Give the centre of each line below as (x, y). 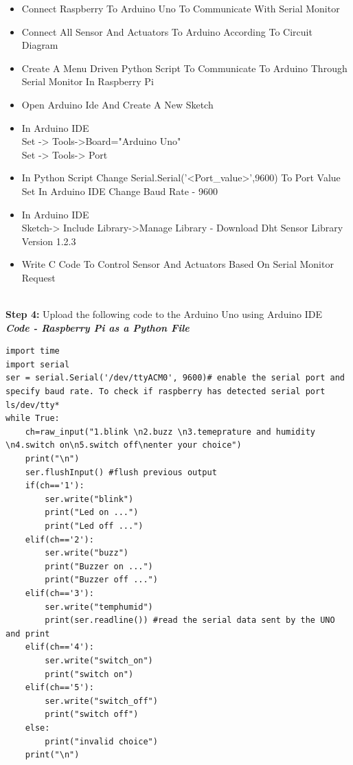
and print (28, 633)
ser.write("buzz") (87, 553)
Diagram (40, 45)
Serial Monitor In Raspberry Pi (88, 81)
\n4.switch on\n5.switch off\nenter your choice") (124, 445)
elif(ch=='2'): (59, 539)
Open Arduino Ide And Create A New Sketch (117, 104)
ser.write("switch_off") (101, 701)
